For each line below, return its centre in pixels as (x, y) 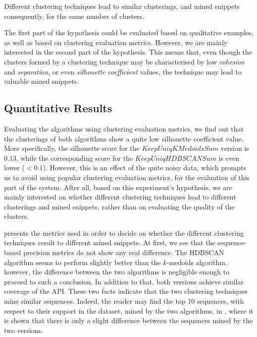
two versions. (24, 330)
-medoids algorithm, (197, 262)
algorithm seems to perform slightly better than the (82, 262)
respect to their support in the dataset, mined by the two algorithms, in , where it (129, 310)
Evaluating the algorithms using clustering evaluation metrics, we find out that (124, 128)
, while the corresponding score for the (75, 158)
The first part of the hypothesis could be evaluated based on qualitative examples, (129, 33)
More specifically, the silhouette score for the (72, 148)
